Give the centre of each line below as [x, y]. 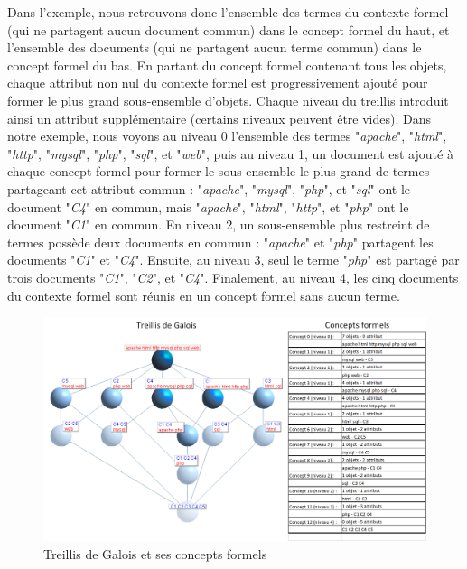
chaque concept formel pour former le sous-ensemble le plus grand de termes [219, 171]
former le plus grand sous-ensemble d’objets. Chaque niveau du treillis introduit [228, 100]
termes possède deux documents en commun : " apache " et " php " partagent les [220, 242]
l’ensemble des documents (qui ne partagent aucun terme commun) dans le [215, 47]
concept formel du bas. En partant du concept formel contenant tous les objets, [227, 65]
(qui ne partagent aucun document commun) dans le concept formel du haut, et [229, 29]
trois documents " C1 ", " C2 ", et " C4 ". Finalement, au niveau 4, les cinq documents [233, 277]
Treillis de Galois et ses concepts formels [155, 553]
